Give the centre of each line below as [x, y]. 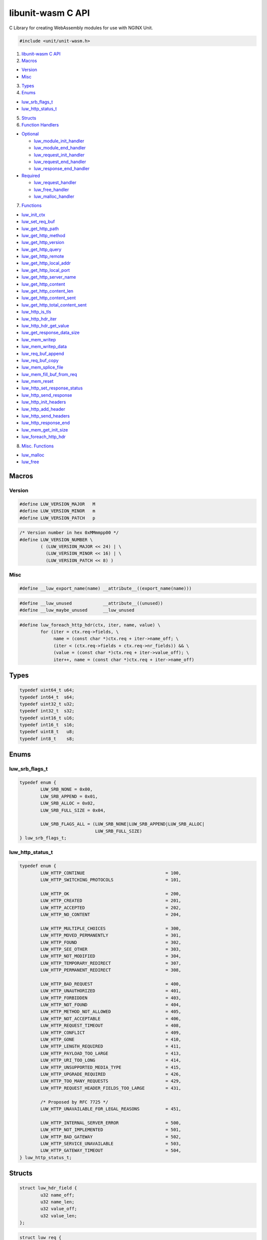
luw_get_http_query [42, 249]
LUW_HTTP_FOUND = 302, [111, 942]
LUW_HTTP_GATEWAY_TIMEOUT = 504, [111, 1150]
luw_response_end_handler [62, 169]
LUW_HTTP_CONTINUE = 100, [111, 873]
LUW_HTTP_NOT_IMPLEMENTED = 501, [111, 1130]
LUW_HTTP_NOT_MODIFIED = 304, [111, 956]
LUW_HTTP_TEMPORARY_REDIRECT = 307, [111, 963]
